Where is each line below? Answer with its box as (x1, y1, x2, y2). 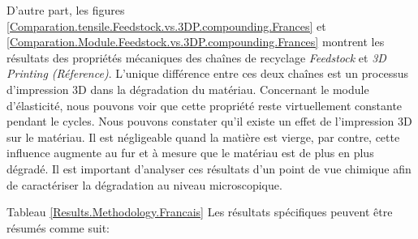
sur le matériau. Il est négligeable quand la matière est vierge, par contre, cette (6, 128, 400, 145)
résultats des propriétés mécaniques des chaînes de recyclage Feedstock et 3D (6, 49, 386, 66)
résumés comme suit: (6, 219, 110, 236)
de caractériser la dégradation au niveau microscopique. (6, 176, 282, 193)
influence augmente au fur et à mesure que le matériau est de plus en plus (6, 144, 374, 161)
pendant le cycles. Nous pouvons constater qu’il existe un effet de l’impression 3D (6, 113, 412, 130)
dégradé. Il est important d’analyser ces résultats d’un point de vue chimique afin (6, 160, 412, 177)
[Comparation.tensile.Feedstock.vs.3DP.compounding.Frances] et (6, 17, 326, 34)
